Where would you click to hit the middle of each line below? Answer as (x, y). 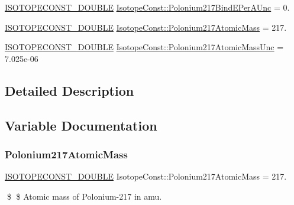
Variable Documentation (81, 125)
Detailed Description (70, 90)
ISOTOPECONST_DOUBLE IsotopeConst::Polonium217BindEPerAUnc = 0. (147, 7)
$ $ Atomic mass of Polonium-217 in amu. (84, 196)
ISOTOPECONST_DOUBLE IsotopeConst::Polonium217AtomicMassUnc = (144, 47)
